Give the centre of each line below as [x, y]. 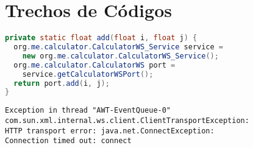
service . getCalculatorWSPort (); [88, 74]
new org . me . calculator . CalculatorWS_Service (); [120, 56]
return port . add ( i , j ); [62, 83]
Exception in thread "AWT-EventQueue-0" [88, 111]
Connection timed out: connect [68, 141]
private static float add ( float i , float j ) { [101, 38]
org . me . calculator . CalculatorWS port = [94, 65]
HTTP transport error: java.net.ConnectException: [110, 131]
